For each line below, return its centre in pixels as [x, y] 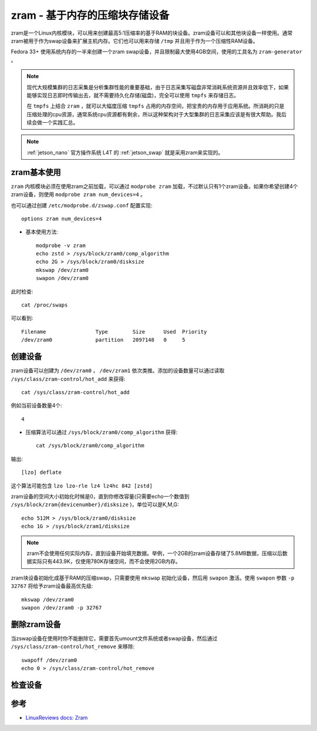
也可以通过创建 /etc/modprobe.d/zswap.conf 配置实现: [82, 205]
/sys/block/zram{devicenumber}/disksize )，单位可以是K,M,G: [95, 504]
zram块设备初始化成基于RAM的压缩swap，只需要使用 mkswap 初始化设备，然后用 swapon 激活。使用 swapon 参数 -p [153, 578]
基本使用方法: [42, 232]
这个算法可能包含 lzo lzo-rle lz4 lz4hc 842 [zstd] [82, 486]
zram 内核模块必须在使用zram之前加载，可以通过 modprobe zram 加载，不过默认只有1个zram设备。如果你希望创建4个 [155, 186]
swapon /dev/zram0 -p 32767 [62, 607]
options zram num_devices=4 [62, 218]
